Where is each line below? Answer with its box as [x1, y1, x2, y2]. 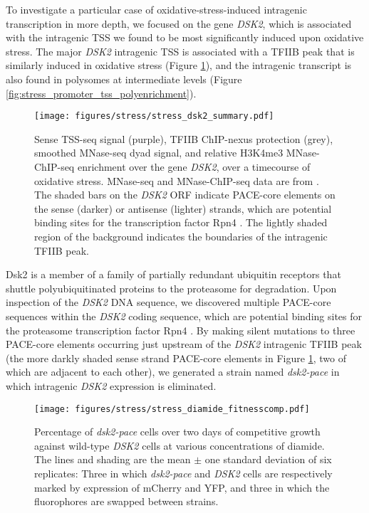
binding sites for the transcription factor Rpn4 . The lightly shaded [34, 215, 328, 230]
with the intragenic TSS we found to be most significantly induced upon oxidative [6, 30, 364, 45]
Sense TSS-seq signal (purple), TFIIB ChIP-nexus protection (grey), [34, 131, 333, 146]
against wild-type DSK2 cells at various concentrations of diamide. [34, 438, 325, 453]
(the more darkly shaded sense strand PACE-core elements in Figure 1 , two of [6, 350, 346, 365]
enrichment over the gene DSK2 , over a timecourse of [77, 159, 311, 174]
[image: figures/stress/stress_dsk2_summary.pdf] [34, 111, 274, 122]
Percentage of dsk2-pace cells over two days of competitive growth [34, 424, 321, 439]
